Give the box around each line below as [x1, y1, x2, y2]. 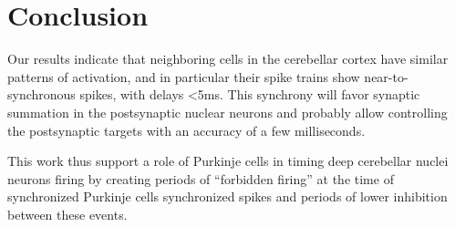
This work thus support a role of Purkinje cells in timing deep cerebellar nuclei [7, 151, 449, 170]
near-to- [364, 67, 408, 86]
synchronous [7, 85, 76, 104]
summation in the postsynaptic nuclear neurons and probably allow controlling [7, 102, 448, 121]
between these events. [7, 204, 128, 223]
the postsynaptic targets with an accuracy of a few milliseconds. [7, 120, 366, 139]
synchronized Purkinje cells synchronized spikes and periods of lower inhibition [7, 187, 448, 206]
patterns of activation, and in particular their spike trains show [7, 67, 360, 86]
